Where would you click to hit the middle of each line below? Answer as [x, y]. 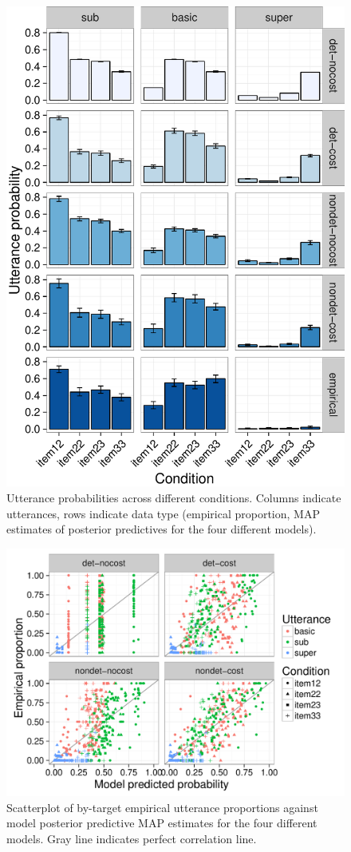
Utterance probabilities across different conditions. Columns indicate [174, 497]
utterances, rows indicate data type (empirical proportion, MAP [163, 513]
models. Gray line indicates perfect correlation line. [132, 839]
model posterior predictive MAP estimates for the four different [162, 823]
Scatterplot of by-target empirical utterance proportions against [162, 807]
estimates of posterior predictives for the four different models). [162, 529]
